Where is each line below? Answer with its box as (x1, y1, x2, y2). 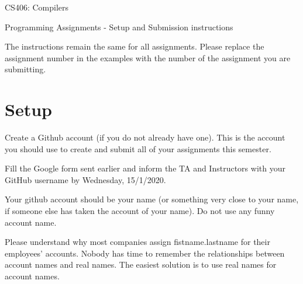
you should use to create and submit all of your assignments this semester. (5, 142, 271, 155)
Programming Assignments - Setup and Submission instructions (5, 20, 233, 33)
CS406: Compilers (5, 1, 69, 13)
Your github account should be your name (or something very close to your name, (5, 193, 299, 205)
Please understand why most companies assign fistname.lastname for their (5, 236, 270, 248)
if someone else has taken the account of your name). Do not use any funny (5, 205, 275, 217)
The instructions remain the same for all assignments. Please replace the (5, 40, 264, 52)
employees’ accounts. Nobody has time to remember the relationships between (5, 247, 285, 259)
